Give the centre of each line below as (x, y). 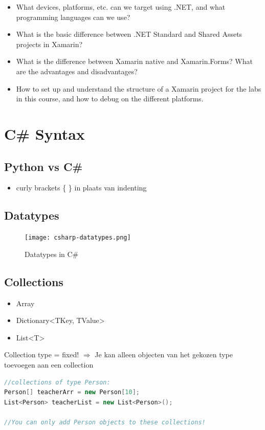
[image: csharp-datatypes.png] (78, 238)
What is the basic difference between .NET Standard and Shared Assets (129, 34)
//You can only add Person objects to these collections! (105, 422)
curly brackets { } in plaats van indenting (81, 188)
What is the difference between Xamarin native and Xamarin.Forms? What (134, 61)
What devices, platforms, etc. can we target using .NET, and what (121, 7)
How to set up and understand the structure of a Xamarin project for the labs (139, 88)
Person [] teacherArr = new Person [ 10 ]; (72, 392)
